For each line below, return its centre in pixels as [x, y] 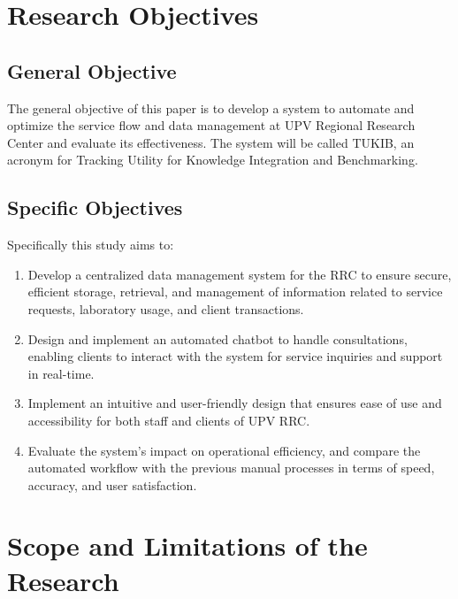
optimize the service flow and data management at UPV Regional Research [211, 125]
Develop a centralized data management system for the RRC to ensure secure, [240, 274]
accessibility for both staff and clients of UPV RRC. [169, 420]
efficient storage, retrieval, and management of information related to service [235, 292]
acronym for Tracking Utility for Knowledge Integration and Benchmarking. [213, 160]
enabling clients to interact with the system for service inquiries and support [235, 356]
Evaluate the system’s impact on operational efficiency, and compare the [224, 450]
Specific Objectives [95, 207]
